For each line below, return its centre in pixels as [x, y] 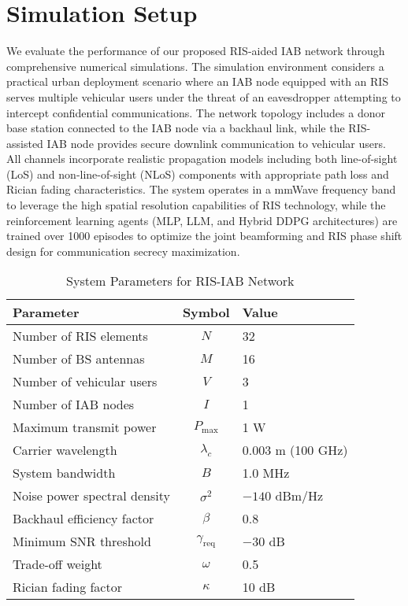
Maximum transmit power [85, 427]
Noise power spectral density [91, 496]
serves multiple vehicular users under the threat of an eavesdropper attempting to [204, 96]
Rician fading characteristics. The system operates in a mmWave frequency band [201, 189]
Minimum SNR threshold [82, 541]
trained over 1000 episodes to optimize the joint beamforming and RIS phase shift [204, 236]
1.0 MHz [266, 473]
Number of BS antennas [79, 359]
